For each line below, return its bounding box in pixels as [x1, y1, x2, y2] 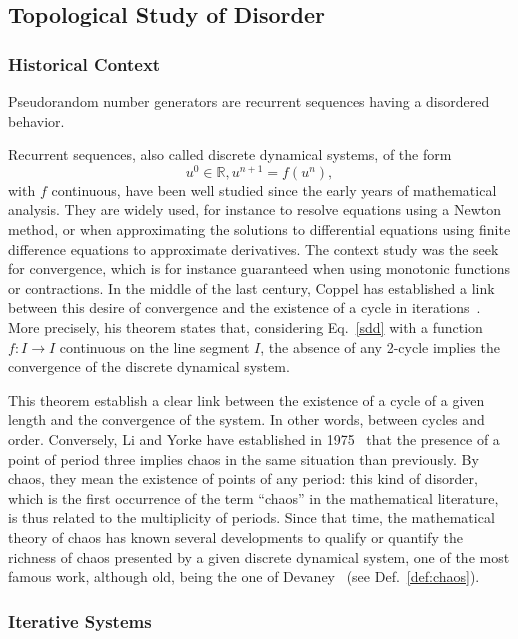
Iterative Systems [8, 608, 152, 633]
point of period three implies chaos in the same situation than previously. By [8, 448, 479, 469]
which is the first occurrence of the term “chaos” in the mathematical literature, [8, 487, 499, 508]
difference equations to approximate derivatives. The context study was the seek [8, 238, 499, 259]
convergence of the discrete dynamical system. [8, 356, 290, 377]
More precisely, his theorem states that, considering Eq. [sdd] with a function [8, 317, 483, 338]
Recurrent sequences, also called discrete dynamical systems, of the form [8, 144, 452, 165]
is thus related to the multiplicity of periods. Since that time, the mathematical [8, 507, 495, 528]
